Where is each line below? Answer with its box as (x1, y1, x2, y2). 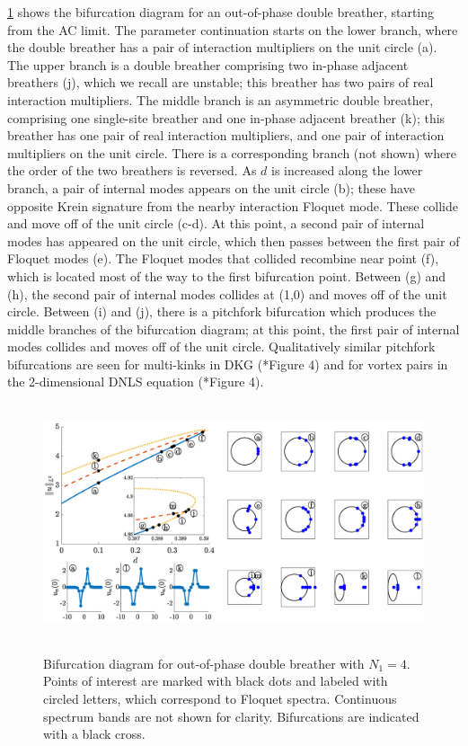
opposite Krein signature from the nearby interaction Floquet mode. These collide (7, 196, 458, 215)
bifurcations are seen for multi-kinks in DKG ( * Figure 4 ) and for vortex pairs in (7, 354, 448, 373)
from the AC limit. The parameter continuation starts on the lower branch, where (7, 20, 458, 39)
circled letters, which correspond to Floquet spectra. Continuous (43, 688, 397, 707)
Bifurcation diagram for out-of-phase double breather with (43, 653, 365, 672)
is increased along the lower (271, 161, 423, 180)
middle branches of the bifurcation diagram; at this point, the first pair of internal (7, 319, 460, 338)
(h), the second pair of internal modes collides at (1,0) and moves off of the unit (7, 284, 447, 303)
